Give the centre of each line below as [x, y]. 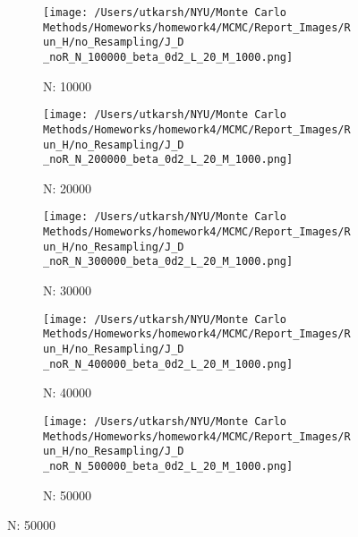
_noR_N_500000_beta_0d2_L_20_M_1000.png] [168, 466]
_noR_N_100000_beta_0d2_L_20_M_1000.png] [168, 57]
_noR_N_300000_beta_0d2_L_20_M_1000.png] [168, 262]
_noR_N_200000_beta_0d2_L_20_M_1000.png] [168, 160]
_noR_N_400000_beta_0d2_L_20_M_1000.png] [168, 364]
